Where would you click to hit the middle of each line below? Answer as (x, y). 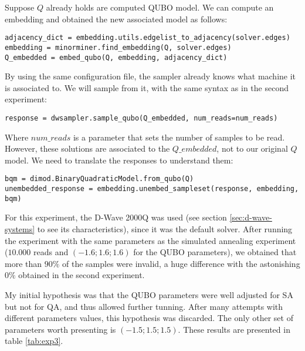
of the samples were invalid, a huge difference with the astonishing (181, 263)
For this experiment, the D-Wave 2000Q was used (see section (116, 217)
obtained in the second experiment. (82, 275)
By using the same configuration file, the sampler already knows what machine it (150, 76)
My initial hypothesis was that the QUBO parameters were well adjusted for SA (149, 294)
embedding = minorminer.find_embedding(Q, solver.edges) (118, 47)
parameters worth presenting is (60, 329)
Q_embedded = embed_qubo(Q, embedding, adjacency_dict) (116, 57)
